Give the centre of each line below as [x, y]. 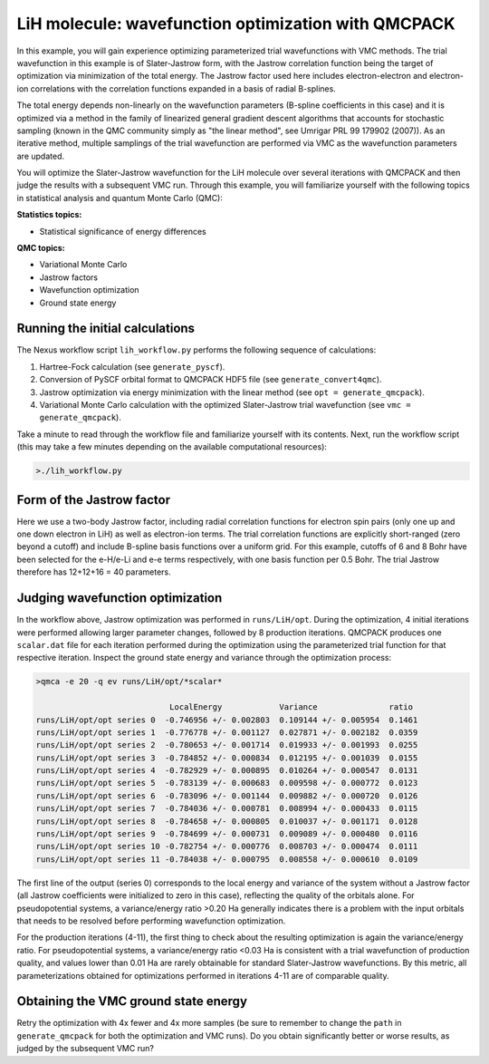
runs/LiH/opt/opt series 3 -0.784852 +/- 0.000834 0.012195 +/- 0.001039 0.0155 [227, 758]
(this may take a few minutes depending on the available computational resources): [172, 447]
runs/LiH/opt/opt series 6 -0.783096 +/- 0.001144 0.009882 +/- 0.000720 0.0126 [227, 796]
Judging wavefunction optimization [120, 598]
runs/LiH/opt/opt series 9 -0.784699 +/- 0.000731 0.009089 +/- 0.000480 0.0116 [227, 834]
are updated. [41, 156]
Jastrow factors [69, 277]
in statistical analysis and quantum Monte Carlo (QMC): [120, 198]
